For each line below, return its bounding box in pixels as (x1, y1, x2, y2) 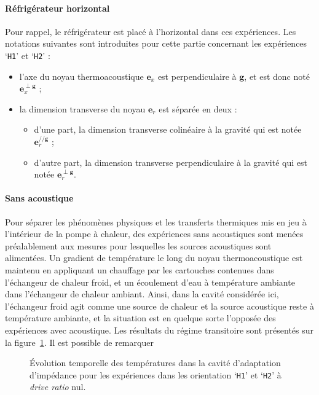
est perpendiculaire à (157, 69, 237, 82)
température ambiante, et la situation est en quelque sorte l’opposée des (5, 311, 276, 324)
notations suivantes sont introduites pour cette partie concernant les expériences (5, 37, 307, 50)
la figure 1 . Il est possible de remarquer (5, 335, 154, 348)
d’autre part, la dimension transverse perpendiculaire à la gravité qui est (34, 155, 307, 168)
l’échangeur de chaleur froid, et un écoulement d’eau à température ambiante (5, 275, 295, 288)
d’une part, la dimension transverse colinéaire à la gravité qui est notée (34, 123, 302, 136)
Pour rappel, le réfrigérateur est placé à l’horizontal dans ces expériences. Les (5, 25, 296, 37)
